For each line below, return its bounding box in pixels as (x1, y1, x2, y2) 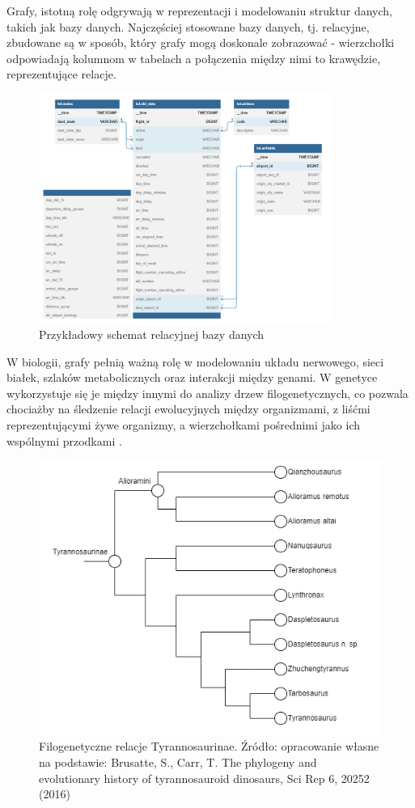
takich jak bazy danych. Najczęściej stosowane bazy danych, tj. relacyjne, (6, 18, 370, 35)
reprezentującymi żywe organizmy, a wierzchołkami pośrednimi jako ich (6, 416, 361, 433)
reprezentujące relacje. (6, 66, 116, 82)
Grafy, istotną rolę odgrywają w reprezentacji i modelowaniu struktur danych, (6, 2, 392, 19)
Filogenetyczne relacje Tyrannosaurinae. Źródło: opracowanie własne (39, 738, 379, 755)
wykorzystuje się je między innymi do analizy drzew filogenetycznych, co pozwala (6, 384, 409, 401)
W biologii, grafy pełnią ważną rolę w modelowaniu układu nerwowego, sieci (6, 353, 384, 370)
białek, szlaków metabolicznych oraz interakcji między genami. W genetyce (6, 369, 378, 386)
